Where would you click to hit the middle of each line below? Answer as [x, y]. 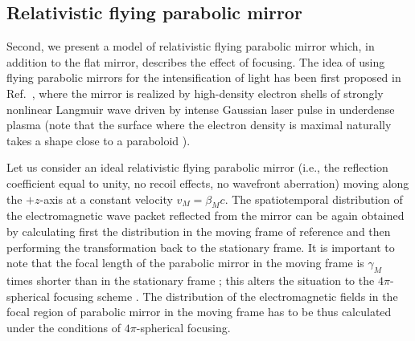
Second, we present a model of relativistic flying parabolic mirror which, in [191, 46]
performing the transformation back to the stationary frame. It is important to [201, 247]
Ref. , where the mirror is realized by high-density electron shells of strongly [195, 93]
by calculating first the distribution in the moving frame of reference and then [199, 231]
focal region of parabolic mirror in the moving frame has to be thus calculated [199, 312]
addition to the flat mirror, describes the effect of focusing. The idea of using [196, 61]
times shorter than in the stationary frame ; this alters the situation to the [191, 280]
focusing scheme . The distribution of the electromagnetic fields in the [226, 296]
